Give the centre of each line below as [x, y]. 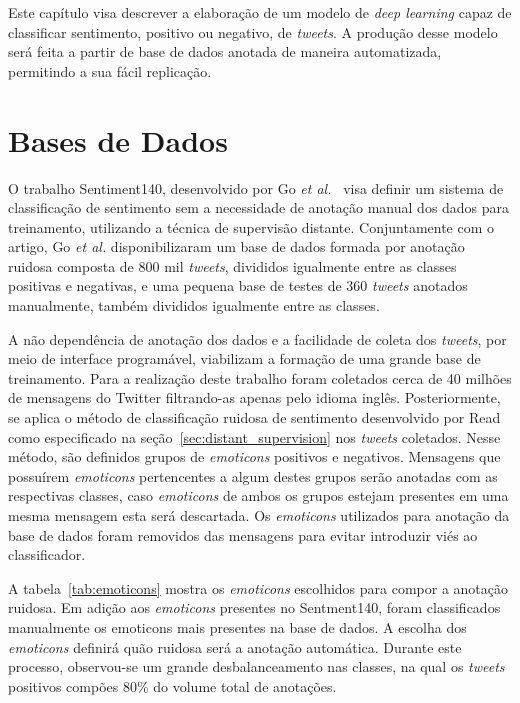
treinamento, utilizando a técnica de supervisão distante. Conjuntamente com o [251, 226]
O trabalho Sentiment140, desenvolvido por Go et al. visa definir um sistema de [256, 187]
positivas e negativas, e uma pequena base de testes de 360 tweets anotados [238, 285]
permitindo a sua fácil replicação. [110, 70]
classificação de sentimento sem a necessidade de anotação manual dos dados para [259, 207]
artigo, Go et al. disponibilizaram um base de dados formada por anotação [236, 246]
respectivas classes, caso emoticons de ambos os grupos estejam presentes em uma [258, 495]
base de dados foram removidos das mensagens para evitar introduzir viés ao [243, 534]
